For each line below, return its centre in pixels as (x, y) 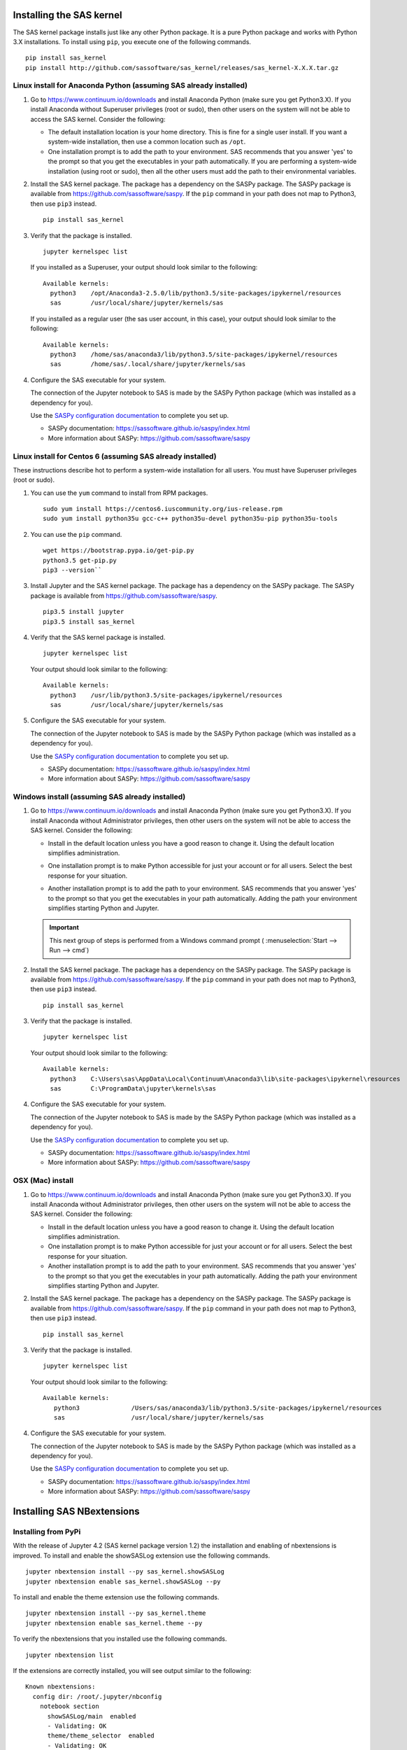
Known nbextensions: (60, 1687)
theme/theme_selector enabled (101, 1736)
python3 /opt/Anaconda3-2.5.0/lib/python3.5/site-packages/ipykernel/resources (196, 293)
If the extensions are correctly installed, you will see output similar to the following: (132, 1670)
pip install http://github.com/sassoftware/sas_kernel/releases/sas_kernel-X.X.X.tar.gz (182, 68)
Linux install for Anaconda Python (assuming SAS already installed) (130, 85)
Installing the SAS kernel (67, 15)
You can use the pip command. (76, 534)
